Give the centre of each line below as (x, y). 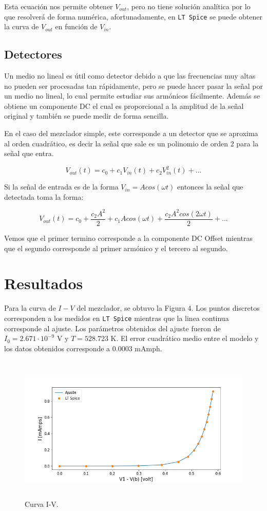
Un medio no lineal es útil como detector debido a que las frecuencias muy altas (130, 76)
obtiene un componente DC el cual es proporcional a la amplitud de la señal (124, 106)
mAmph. (148, 348)
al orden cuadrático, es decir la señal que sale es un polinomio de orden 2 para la (131, 143)
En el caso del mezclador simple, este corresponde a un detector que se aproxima (131, 133)
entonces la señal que (210, 187)
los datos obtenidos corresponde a (57, 348)
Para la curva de (30, 308)
